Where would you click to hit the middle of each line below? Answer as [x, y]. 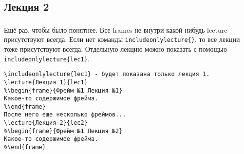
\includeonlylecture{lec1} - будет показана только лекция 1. [107, 74]
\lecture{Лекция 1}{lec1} [46, 82]
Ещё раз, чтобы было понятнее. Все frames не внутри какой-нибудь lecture [116, 29]
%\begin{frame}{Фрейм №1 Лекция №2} [63, 131]
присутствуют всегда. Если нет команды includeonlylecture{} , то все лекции [122, 39]
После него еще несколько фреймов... [65, 115]
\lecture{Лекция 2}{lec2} [46, 123]
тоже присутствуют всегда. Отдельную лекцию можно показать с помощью [116, 48]
